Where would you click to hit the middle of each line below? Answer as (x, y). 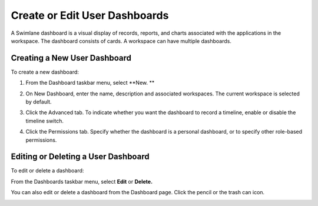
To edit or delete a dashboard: (47, 171)
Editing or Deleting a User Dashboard (80, 157)
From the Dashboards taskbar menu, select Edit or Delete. (82, 181)
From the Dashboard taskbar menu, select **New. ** (90, 83)
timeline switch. (45, 121)
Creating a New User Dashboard (71, 58)
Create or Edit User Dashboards (90, 15)
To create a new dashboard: (45, 72)
